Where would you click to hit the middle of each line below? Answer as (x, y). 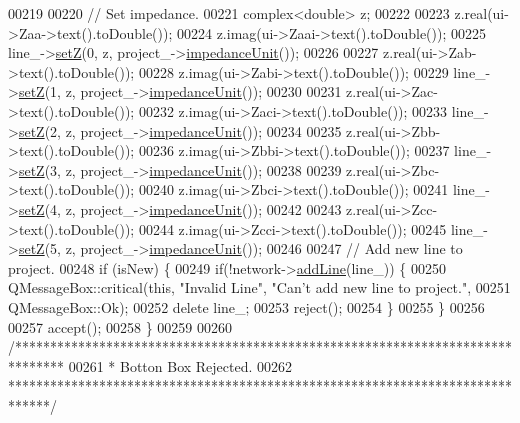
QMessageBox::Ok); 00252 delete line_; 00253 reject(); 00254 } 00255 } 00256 (246, 306)
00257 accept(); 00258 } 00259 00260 (120, 326)
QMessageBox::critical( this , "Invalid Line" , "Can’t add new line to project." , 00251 (259, 287)
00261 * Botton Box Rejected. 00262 (180, 365)
